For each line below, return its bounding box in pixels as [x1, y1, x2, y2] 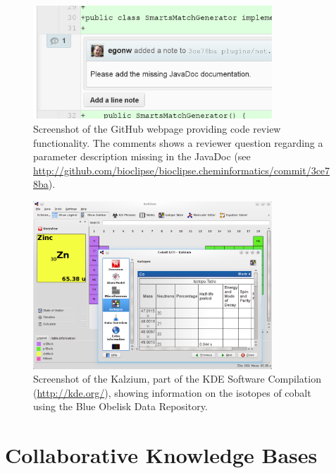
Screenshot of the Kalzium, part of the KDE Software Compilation [33, 371, 321, 386]
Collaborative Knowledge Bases [5, 441, 318, 469]
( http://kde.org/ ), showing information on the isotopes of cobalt [33, 385, 311, 400]
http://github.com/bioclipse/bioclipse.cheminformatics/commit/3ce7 [33, 162, 330, 177]
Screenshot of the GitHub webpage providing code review [33, 121, 281, 136]
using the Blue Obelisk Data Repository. [33, 399, 208, 414]
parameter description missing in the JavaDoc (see [33, 149, 251, 164]
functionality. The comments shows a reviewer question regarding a [33, 135, 323, 150]
